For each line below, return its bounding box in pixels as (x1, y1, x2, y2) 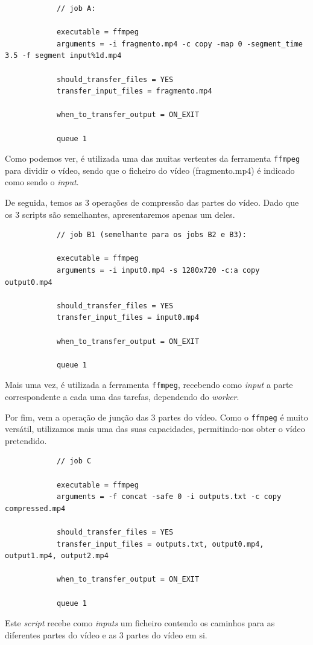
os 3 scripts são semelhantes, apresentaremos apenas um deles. (5, 208, 235, 220)
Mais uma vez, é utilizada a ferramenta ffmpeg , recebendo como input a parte (5, 378, 293, 391)
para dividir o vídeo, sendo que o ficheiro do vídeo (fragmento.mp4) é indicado (5, 164, 295, 176)
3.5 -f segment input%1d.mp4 (5, 51, 122, 60)
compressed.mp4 (5, 504, 66, 513)
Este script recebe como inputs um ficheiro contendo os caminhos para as (5, 617, 275, 629)
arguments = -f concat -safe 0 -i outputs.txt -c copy (56, 492, 282, 501)
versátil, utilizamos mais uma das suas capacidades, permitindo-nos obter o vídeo (5, 422, 305, 435)
